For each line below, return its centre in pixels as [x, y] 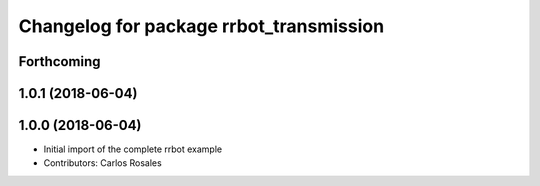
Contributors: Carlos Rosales [102, 163]
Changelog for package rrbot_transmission [201, 26]
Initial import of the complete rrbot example [133, 149]
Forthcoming [59, 61]
